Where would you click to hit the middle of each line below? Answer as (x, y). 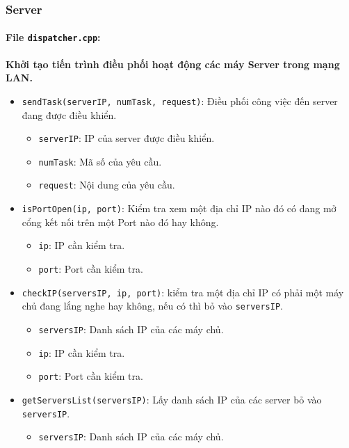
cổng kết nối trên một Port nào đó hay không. (120, 222)
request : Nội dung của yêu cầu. (107, 185)
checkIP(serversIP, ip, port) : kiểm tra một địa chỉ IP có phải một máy (183, 292)
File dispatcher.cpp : (53, 37)
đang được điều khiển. (69, 114)
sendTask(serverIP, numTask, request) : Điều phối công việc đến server (180, 101)
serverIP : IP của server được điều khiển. (127, 138)
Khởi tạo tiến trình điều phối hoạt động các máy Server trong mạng (173, 64)
